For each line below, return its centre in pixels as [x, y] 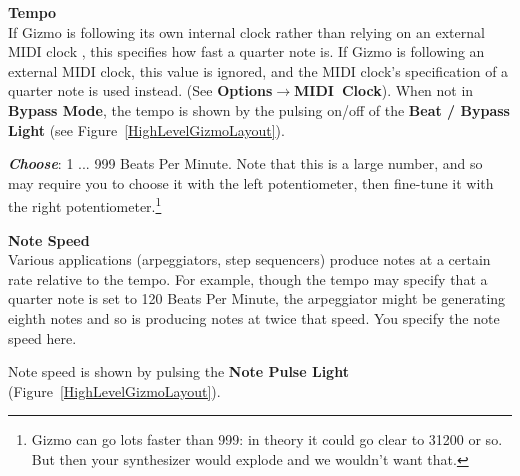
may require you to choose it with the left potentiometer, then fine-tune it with [251, 182]
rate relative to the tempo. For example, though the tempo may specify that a [248, 278]
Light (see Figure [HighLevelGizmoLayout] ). [146, 129]
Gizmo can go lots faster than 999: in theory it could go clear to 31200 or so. [267, 439]
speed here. [42, 337]
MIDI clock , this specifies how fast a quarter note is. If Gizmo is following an [246, 51]
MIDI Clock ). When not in [384, 90]
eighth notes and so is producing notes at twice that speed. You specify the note [254, 317]
